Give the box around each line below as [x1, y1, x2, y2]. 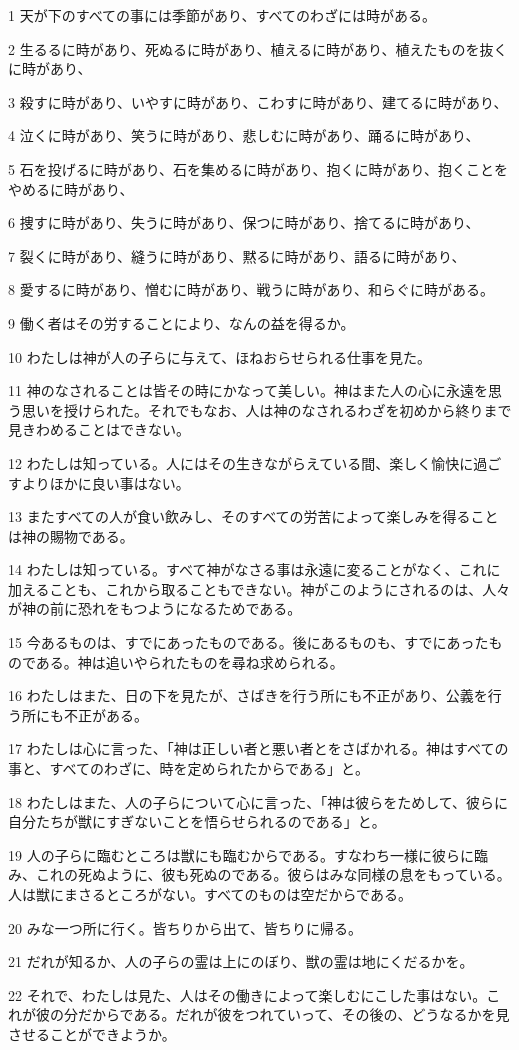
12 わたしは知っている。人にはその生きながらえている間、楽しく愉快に [8, 452, 474, 473]
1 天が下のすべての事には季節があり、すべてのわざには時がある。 [8, 5, 437, 25]
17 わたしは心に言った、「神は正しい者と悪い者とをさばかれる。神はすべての [8, 738, 509, 759]
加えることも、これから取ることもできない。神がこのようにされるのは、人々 [8, 578, 511, 599]
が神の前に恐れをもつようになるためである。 [8, 598, 302, 619]
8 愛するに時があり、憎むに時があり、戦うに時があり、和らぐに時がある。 [8, 279, 494, 300]
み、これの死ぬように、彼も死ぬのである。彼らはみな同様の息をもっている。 [8, 864, 511, 885]
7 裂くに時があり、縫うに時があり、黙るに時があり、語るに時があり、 [8, 245, 466, 266]
